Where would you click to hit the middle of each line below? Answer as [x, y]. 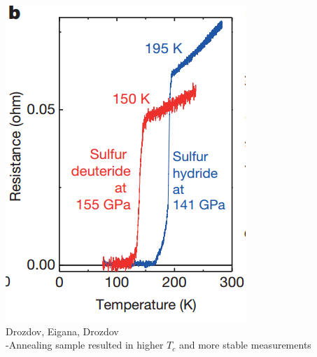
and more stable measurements [245, 345]
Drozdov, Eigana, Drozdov [62, 331]
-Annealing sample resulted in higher [85, 345]
